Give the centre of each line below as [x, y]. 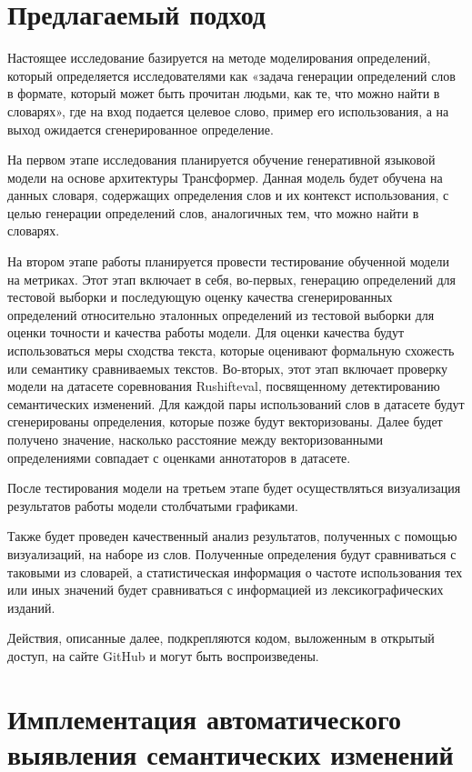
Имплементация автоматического [205, 718]
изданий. [31, 607]
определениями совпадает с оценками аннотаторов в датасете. [179, 457]
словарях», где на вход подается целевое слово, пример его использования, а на [228, 110]
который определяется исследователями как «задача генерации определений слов [231, 75]
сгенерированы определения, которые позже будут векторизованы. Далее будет [225, 421]
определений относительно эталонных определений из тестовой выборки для [221, 314]
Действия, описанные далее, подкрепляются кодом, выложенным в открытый [221, 638]
